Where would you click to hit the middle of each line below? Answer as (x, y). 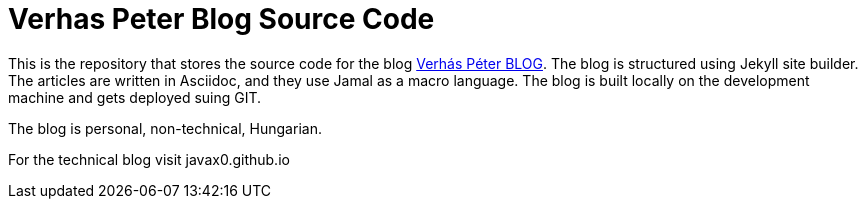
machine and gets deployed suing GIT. (135, 97)
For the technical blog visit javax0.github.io (149, 159)
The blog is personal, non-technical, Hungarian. (165, 128)
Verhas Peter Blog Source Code (221, 19)
